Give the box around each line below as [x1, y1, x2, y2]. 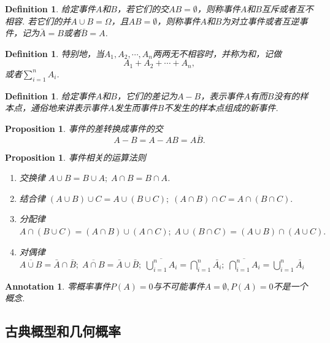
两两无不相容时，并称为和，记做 [152, 47, 282, 60]
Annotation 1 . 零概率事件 [5, 279, 110, 292]
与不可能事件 [153, 279, 205, 292]
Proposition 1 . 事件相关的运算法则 [5, 150, 146, 163]
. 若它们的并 [22, 14, 71, 27]
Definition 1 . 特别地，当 [5, 47, 104, 60]
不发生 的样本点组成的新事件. [164, 101, 278, 114]
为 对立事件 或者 [221, 14, 282, 27]
